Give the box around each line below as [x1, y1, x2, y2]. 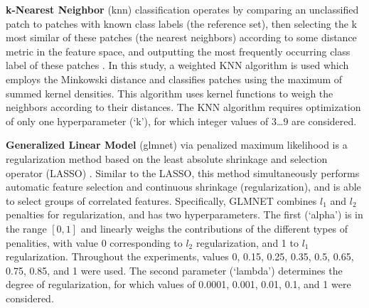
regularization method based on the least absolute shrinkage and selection [6, 151, 328, 166]
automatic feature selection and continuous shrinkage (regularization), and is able [6, 179, 361, 194]
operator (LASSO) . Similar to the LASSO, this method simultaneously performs [6, 165, 360, 180]
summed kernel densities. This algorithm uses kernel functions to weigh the [6, 85, 333, 100]
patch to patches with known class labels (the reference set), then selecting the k [6, 16, 357, 31]
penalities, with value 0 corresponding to [6, 235, 183, 250]
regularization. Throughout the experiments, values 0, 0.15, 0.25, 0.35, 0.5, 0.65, [6, 249, 354, 264]
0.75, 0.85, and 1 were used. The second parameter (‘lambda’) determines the [6, 262, 343, 277]
